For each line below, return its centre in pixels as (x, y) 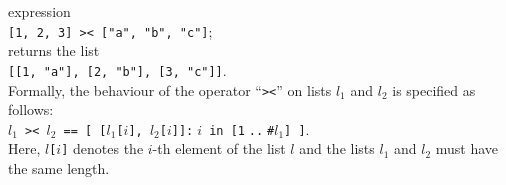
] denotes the (102, 148)
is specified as (434, 89)
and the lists (337, 148)
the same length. (59, 168)
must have (467, 148)
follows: (31, 109)
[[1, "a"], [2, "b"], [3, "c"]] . (117, 69)
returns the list (54, 50)
